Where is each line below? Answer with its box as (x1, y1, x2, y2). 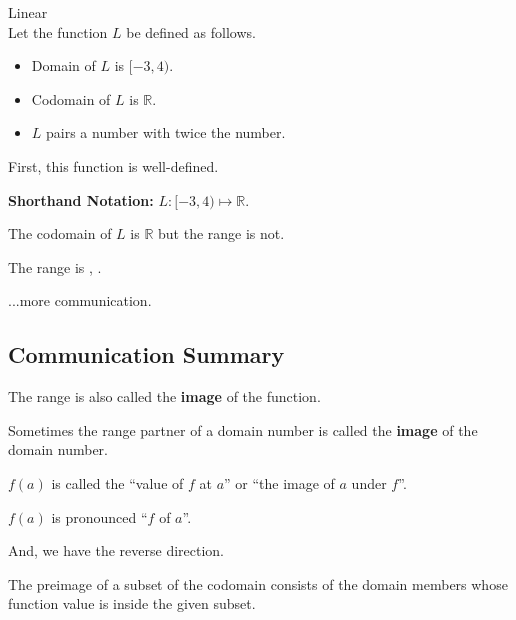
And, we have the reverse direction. (8, 540, 225, 561)
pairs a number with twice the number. (46, 122, 286, 143)
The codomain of (8, 223, 112, 244)
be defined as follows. (126, 21, 256, 42)
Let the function (8, 21, 108, 42)
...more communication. (8, 290, 152, 311)
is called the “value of (51, 472, 184, 493)
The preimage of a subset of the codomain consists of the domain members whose (8, 573, 508, 594)
